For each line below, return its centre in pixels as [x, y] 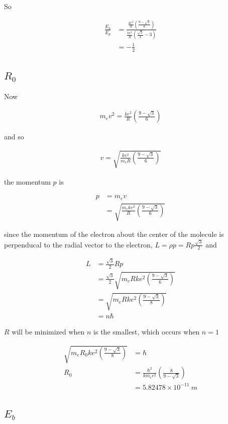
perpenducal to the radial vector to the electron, [78, 244]
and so [14, 137]
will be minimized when [48, 332]
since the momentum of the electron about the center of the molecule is [114, 234]
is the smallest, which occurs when [147, 332]
